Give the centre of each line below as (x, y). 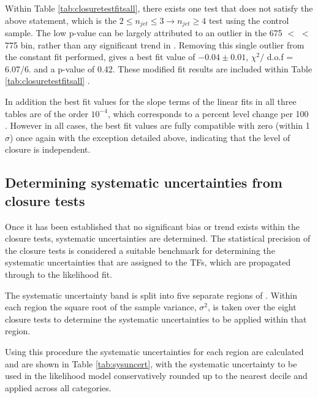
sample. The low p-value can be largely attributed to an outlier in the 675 (144, 33)
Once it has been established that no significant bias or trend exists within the (152, 226)
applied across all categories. (58, 387)
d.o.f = (280, 57)
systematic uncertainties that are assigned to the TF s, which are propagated (148, 262)
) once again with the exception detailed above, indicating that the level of (150, 137)
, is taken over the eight (252, 307)
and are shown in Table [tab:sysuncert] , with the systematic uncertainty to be (151, 363)
